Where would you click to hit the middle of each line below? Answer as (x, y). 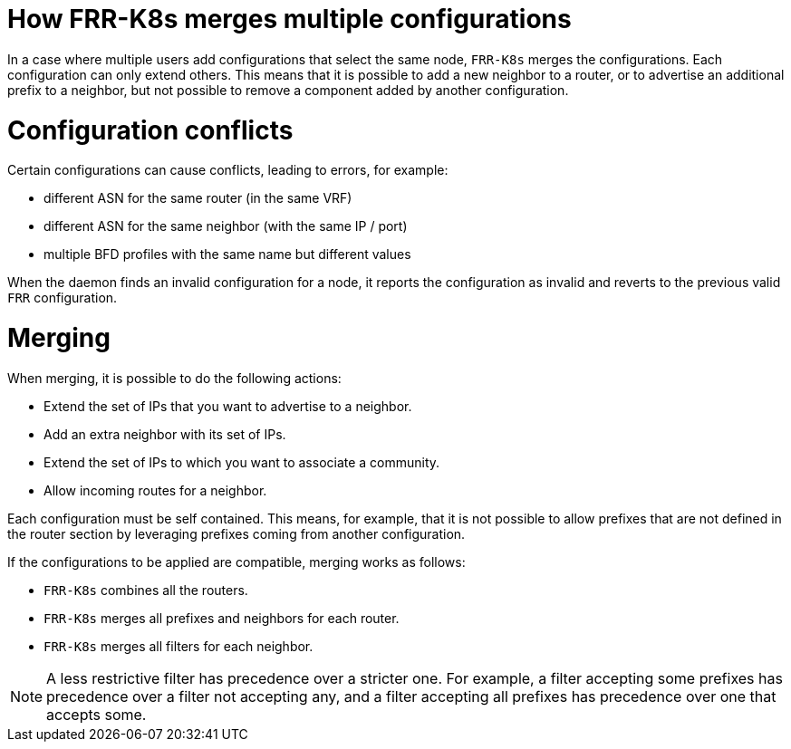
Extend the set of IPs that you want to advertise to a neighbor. (228, 406)
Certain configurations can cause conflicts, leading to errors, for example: (228, 170)
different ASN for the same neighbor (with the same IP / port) (226, 226)
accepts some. (96, 714)
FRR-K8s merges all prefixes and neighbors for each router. (222, 618)
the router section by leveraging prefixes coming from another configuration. (236, 533)
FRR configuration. (63, 298)
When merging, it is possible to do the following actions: (174, 378)
